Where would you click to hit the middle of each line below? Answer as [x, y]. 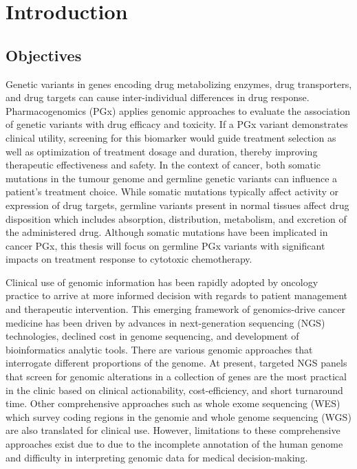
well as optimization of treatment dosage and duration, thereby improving [162, 151]
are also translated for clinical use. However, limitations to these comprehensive [173, 430]
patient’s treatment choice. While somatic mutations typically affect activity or [172, 192]
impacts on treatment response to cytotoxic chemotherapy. [129, 259]
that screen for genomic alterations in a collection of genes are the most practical [176, 377]
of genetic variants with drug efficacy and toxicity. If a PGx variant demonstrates [177, 124]
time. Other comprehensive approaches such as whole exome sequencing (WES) [173, 403]
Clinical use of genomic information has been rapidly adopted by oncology [162, 282]
